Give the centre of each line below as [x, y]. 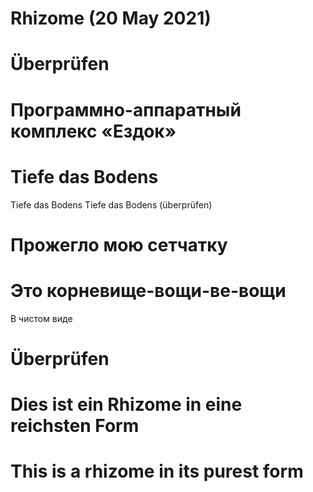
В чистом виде [41, 318]
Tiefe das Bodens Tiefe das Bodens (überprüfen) [111, 204]
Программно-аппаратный [126, 109]
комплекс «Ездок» [93, 131]
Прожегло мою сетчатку [119, 244]
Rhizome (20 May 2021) [111, 18]
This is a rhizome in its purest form [157, 471]
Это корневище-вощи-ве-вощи [148, 290]
